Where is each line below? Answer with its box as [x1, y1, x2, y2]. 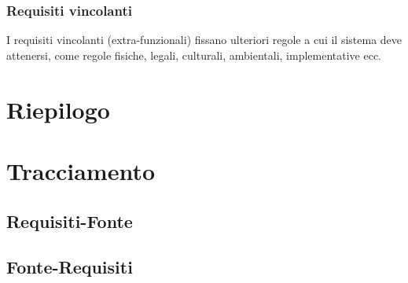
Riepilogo [6, 93, 110, 125]
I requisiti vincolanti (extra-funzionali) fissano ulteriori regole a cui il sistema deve [6, 31, 402, 48]
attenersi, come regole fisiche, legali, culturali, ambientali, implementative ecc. [6, 46, 382, 63]
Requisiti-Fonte [6, 208, 133, 233]
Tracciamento [6, 154, 156, 186]
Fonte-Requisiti [6, 255, 133, 279]
